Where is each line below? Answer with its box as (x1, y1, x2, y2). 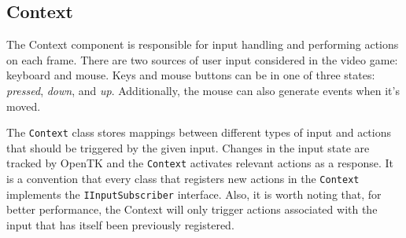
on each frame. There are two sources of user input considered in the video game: (6, 51, 398, 68)
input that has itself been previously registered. (6, 216, 234, 233)
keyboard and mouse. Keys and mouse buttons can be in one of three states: (6, 67, 375, 83)
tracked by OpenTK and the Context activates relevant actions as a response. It (6, 155, 393, 171)
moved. (6, 97, 41, 114)
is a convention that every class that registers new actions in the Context (6, 170, 360, 187)
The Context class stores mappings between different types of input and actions (6, 124, 391, 141)
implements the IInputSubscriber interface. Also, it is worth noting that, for (6, 185, 382, 202)
